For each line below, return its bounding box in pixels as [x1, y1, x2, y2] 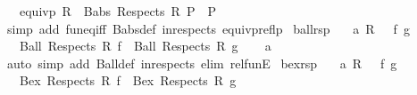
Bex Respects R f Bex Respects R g [19, 71, 237, 90]
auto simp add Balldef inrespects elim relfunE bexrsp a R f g [6, 53, 397, 72]
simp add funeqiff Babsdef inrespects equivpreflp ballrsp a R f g [6, 19, 410, 37]
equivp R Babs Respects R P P [19, 2, 216, 20]
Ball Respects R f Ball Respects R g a [19, 36, 271, 55]
